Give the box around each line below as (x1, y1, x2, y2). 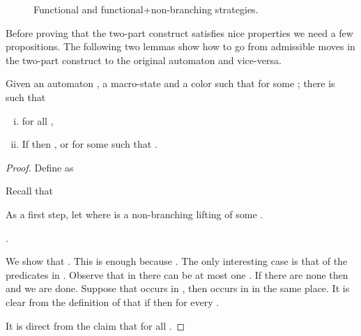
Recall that (6, 183, 53, 198)
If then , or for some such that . (22, 137, 158, 151)
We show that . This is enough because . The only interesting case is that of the (6, 254, 348, 268)
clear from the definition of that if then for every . (6, 294, 220, 309)
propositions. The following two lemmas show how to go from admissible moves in (6, 39, 355, 54)
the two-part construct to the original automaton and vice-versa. (6, 52, 282, 67)
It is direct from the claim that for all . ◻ (6, 318, 185, 333)
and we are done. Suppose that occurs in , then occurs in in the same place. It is (6, 281, 350, 296)
